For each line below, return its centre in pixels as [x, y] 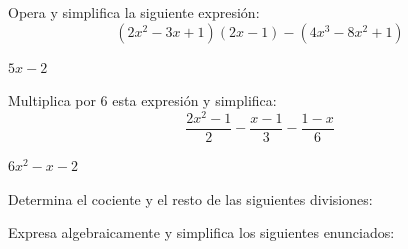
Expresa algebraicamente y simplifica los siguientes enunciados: [201, 232]
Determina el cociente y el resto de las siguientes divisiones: [190, 198]
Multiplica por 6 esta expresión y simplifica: [142, 100]
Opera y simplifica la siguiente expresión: [134, 12]
